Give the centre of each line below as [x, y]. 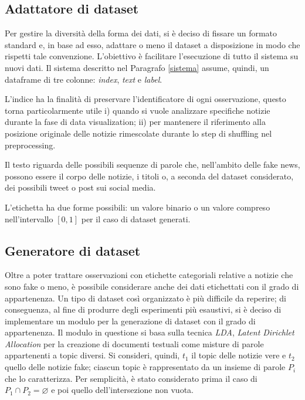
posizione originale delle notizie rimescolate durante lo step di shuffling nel [138, 133]
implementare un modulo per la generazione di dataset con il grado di [130, 321]
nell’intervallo [29, 218]
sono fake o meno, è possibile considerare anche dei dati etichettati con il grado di [152, 286]
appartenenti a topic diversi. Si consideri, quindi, [92, 355]
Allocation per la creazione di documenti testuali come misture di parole [134, 343]
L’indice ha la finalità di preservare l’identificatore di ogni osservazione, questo [145, 99]
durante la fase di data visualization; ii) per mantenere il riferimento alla [135, 122]
